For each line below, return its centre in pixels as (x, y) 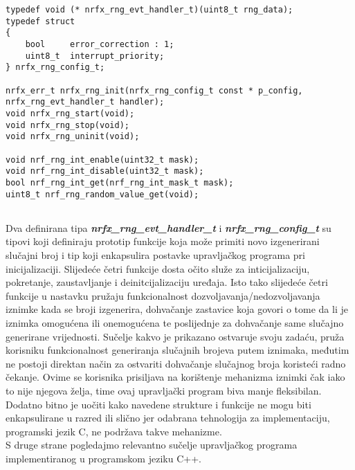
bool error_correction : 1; (100, 44)
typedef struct (40, 21)
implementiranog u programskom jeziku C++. (103, 458)
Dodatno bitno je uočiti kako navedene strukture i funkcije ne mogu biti (158, 404)
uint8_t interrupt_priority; (95, 56)
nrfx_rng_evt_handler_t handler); (85, 102)
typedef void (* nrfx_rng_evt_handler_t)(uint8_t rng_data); (149, 10)
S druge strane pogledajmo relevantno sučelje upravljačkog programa (152, 445)
